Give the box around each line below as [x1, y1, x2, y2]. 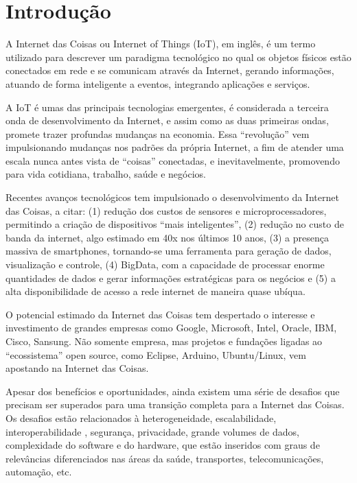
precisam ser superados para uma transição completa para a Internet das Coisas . [5, 397, 345, 412]
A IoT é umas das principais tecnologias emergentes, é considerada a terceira [5, 99, 329, 114]
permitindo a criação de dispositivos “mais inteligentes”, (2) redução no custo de [5, 217, 344, 231]
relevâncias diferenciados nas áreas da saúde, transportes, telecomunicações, [5, 451, 324, 465]
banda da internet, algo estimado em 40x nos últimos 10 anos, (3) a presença [5, 230, 329, 244]
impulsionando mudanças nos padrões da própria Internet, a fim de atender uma [5, 140, 344, 154]
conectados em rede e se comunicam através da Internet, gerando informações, [5, 63, 334, 78]
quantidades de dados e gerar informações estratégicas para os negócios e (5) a [5, 270, 336, 285]
